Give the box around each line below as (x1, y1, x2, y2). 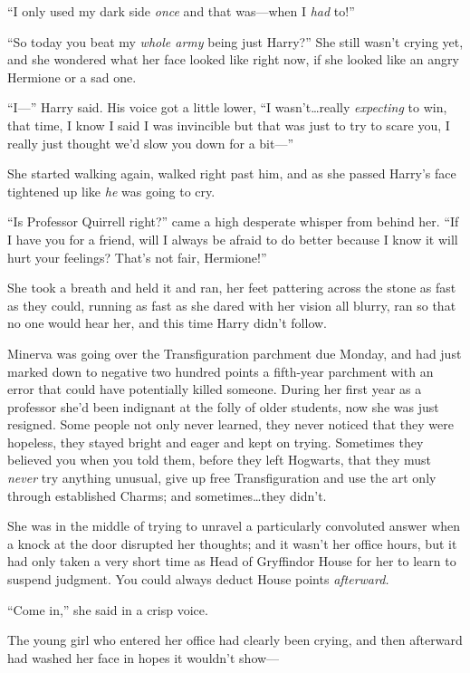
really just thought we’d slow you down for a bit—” (7, 133, 294, 152)
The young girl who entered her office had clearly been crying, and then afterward (7, 630, 463, 649)
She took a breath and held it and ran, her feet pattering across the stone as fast (7, 278, 456, 297)
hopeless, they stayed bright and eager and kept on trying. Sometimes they (7, 432, 424, 451)
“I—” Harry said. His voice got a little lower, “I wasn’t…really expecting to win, (7, 98, 447, 117)
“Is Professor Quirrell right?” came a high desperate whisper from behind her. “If (7, 212, 459, 231)
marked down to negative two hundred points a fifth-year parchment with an (7, 361, 434, 380)
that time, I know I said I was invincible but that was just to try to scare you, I (7, 115, 450, 134)
